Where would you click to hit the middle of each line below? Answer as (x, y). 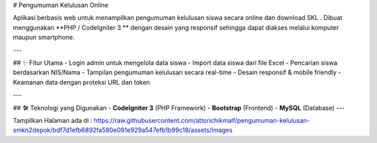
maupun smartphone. (44, 37)
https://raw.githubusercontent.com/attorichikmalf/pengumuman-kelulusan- (202, 120)
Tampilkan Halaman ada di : (53, 120)
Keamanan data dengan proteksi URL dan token (81, 82)
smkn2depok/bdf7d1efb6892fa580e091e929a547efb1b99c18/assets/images (123, 130)
